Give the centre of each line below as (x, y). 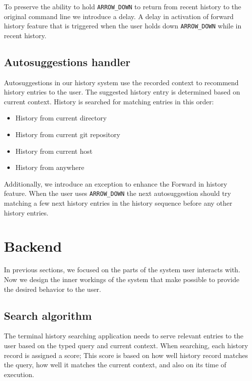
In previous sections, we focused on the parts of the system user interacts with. (122, 270)
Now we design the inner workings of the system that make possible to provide (122, 279)
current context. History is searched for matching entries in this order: (109, 101)
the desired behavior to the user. (52, 289)
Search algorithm (48, 315)
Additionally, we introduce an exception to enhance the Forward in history (116, 183)
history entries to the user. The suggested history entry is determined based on (122, 92)
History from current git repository (68, 134)
